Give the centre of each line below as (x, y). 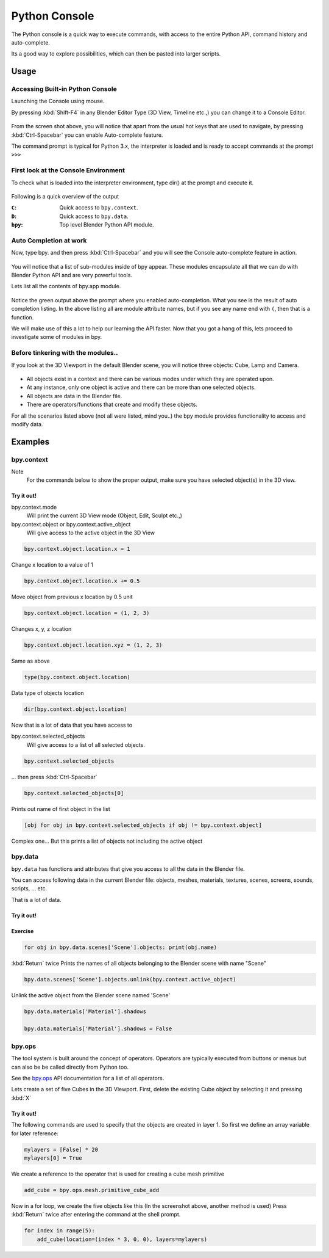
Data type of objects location (48, 693)
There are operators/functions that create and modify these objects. (112, 405)
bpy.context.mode (34, 507)
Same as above (30, 661)
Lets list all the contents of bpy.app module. (66, 286)
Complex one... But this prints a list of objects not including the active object (107, 841)
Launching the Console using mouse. (58, 101)
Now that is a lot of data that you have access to (72, 725)
